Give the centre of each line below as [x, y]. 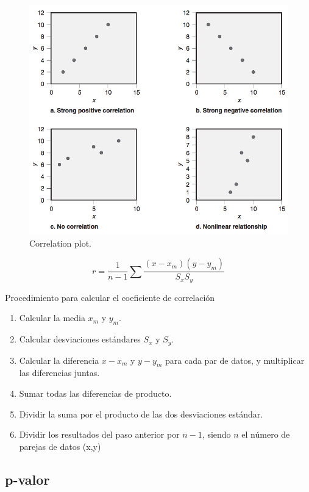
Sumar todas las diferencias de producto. [95, 393]
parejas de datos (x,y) [60, 446]
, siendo [216, 434]
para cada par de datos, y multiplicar [235, 360]
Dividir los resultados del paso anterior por [99, 434]
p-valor [27, 479]
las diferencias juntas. [59, 373]
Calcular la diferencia [59, 360]
